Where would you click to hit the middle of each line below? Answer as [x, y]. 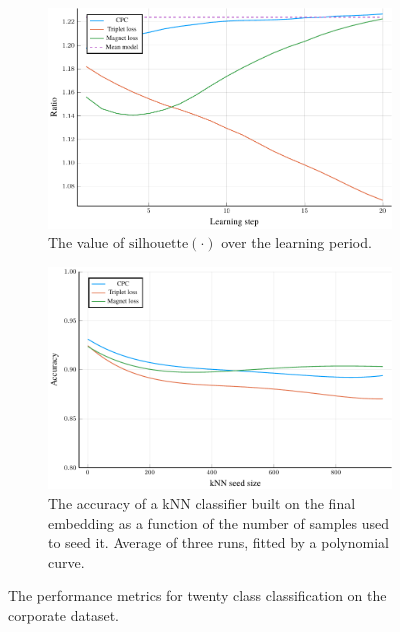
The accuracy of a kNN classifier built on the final [202, 503]
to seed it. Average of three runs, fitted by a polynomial [218, 542]
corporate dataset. [63, 615]
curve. [66, 561]
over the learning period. [296, 242]
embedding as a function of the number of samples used [219, 522]
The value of [86, 242]
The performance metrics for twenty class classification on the [197, 595]
